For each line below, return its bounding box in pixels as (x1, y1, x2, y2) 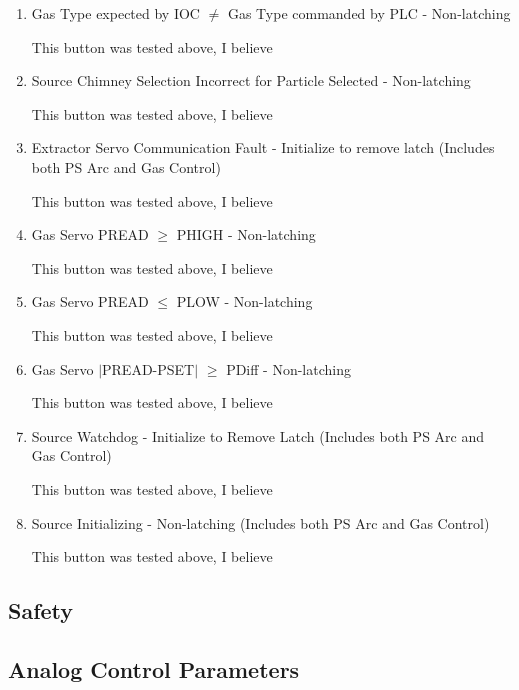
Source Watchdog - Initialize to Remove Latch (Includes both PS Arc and (31, 425, 485, 446)
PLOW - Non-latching (176, 291, 313, 312)
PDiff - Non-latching (226, 358, 351, 379)
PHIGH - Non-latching (176, 224, 316, 245)
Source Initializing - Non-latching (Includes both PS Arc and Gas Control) (31, 512, 490, 533)
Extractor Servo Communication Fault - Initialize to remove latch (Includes (31, 137, 495, 158)
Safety (8, 595, 74, 626)
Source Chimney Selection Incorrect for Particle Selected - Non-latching (31, 70, 471, 91)
